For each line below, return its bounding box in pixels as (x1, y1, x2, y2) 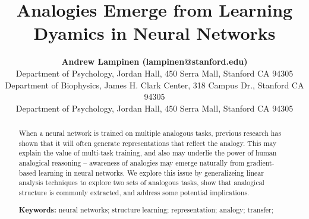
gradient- (247, 158, 275, 168)
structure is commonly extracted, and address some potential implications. (18, 188, 250, 198)
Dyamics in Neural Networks (33, 21, 276, 45)
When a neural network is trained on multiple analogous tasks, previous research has (18, 128, 282, 138)
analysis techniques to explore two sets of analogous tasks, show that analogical (18, 177, 264, 188)
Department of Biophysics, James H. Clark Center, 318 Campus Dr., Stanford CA (5, 78, 304, 91)
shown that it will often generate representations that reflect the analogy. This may (18, 138, 277, 148)
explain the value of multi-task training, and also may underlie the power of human (18, 148, 277, 158)
